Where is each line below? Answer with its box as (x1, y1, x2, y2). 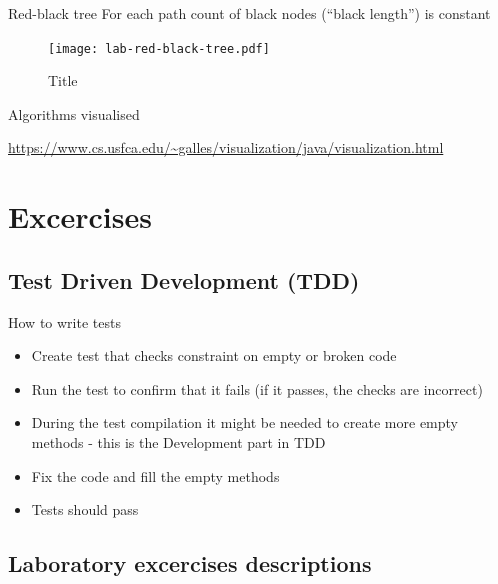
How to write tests (8, 311, 121, 332)
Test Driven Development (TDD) (8, 264, 360, 295)
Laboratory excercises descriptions (8, 548, 372, 579)
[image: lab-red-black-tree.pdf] (48, 41, 270, 56)
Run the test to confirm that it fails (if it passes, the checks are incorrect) (31, 378, 483, 399)
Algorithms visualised (8, 103, 140, 124)
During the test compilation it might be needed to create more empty (31, 412, 458, 433)
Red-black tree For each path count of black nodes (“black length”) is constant (8, 3, 491, 23)
